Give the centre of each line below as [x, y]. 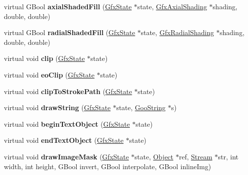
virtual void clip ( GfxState [44, 58]
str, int [228, 156]
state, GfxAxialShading [172, 6]
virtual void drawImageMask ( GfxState [66, 156]
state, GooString [141, 107]
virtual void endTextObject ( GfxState [64, 140]
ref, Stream [196, 156]
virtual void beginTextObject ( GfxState [67, 124]
